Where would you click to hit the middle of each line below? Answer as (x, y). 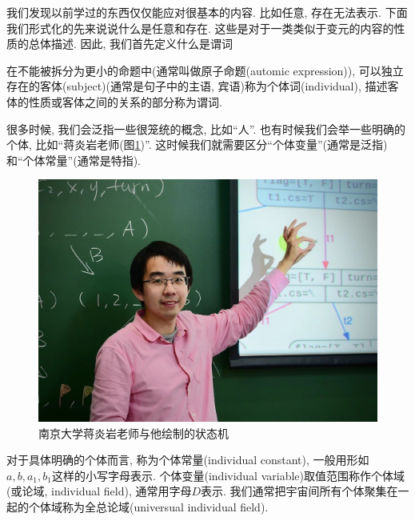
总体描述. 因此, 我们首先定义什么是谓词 (131, 44)
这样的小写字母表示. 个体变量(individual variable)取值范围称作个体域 (228, 475)
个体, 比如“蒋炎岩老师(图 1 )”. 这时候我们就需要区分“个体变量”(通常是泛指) (197, 144)
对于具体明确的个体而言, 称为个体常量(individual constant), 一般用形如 (188, 460)
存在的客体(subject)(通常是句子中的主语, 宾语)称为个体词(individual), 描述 (197, 86)
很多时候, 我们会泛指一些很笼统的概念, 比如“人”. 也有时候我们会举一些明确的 (206, 128)
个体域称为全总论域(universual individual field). (148, 506)
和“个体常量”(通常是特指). (74, 160)
